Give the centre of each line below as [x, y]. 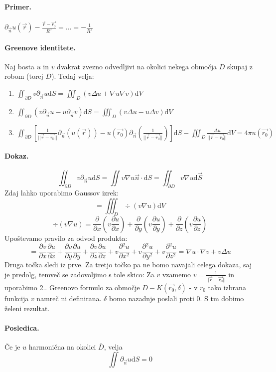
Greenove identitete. [40, 47]
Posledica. [22, 327]
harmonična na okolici [62, 346]
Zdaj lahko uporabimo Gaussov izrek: [62, 193]
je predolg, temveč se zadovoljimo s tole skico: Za [79, 274]
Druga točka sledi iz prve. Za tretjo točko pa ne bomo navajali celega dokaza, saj [128, 265]
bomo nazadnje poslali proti [151, 298]
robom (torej [24, 76]
